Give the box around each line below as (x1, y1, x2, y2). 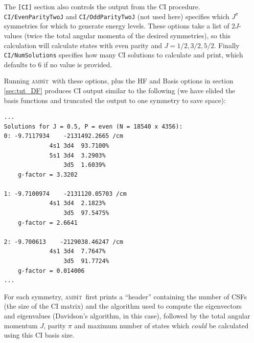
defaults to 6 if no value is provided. (4, 59, 112, 69)
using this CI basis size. (4, 330, 74, 340)
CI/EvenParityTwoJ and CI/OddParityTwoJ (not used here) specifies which (4, 11, 230, 21)
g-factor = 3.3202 (18, 171, 78, 178)
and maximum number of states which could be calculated (74, 320, 249, 330)
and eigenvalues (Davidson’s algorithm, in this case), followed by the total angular (4, 311, 251, 320)
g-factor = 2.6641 (18, 219, 78, 226)
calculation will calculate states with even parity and (4, 40, 162, 50)
